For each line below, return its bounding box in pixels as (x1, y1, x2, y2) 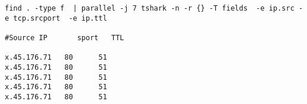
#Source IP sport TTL (5, 33, 124, 42)
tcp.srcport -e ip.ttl (13, 14, 107, 22)
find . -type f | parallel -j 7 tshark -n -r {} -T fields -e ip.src (5, 4, 295, 12)
